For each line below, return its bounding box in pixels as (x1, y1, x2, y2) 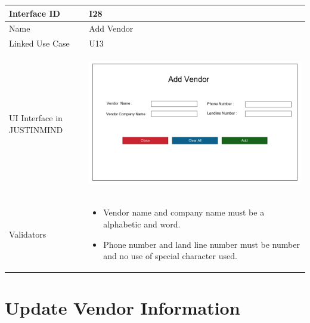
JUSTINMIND (9, 123, 63, 136)
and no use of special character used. (103, 250, 237, 262)
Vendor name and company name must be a (103, 206, 265, 219)
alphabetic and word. (103, 217, 181, 230)
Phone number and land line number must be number (103, 238, 300, 250)
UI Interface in (9, 111, 63, 124)
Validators (9, 227, 46, 240)
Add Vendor (89, 22, 134, 35)
